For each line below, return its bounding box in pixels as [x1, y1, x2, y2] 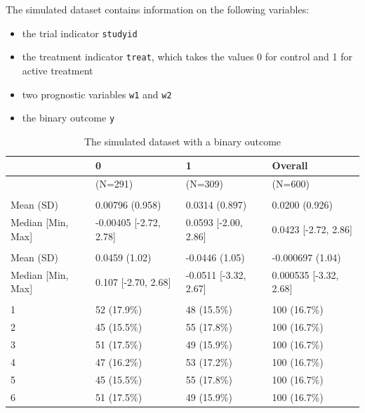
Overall [272, 158, 308, 173]
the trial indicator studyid [22, 25, 138, 40]
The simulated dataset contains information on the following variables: [6, 2, 310, 16]
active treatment [22, 63, 93, 77]
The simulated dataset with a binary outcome [84, 133, 281, 148]
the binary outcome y [22, 110, 115, 125]
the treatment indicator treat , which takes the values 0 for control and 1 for [22, 49, 352, 64]
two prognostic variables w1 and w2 [22, 86, 172, 101]
